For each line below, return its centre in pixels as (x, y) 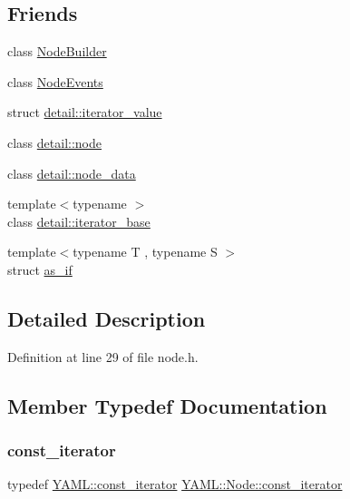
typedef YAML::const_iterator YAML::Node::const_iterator (175, 484)
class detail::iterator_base (79, 221)
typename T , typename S (145, 252)
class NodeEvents (55, 81)
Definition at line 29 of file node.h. (103, 356)
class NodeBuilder (57, 51)
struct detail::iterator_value (85, 112)
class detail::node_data (72, 173)
